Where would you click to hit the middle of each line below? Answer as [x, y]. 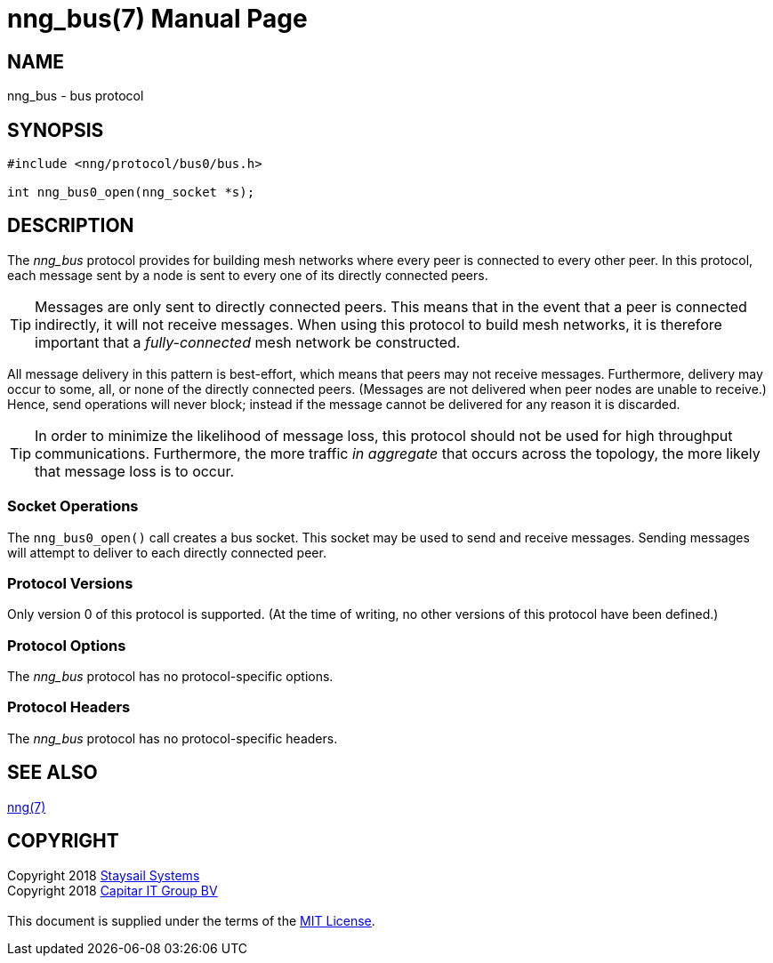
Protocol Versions [70, 583]
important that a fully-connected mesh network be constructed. [248, 342]
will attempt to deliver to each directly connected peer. [167, 552]
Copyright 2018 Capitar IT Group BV [113, 890]
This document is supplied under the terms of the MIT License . [191, 920]
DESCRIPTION [71, 226]
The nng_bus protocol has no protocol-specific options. [170, 677]
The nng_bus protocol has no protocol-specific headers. [173, 738]
